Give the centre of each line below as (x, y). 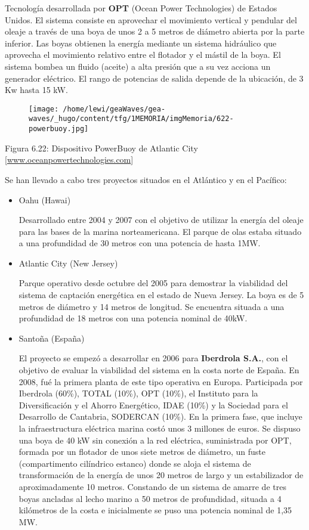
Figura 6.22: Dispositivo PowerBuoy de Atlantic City (101, 148)
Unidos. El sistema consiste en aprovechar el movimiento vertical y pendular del (151, 19)
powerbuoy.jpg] (59, 129)
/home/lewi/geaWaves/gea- (114, 109)
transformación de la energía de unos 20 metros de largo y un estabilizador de (161, 475)
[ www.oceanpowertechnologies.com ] (69, 159)
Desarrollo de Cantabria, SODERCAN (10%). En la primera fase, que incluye (160, 416)
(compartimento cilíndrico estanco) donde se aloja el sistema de (135, 463)
